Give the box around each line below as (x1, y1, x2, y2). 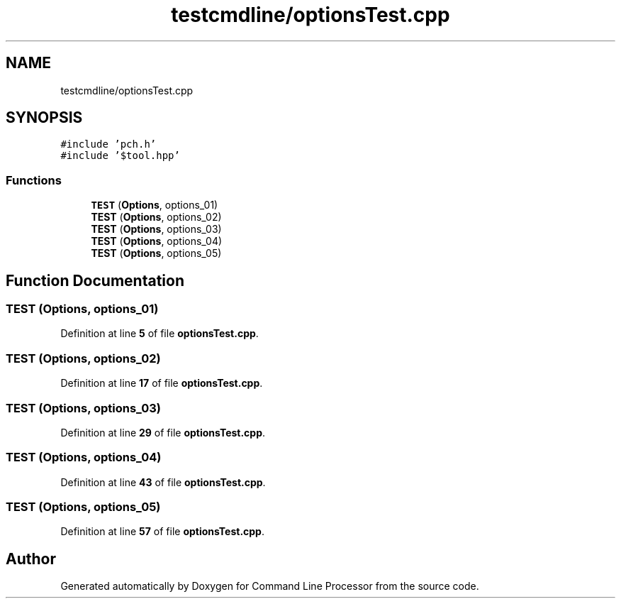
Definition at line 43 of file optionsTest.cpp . (60, 476, 266, 488)
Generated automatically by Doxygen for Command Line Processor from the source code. (60, 580, 479, 593)
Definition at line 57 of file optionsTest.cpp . (60, 525, 264, 538)
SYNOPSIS (6, 109, 83, 127)
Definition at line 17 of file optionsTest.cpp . (60, 377, 263, 390)
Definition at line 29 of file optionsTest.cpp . (60, 426, 266, 439)
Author (6, 549, 56, 568)
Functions (6, 172, 62, 187)
